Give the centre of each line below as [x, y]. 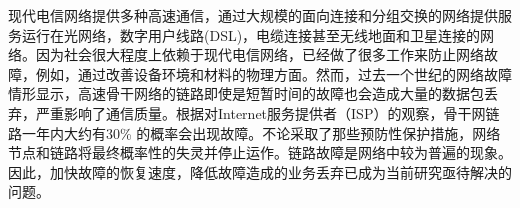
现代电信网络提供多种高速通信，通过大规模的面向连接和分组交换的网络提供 [253, 15]
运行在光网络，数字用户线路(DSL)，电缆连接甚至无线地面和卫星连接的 [251, 34]
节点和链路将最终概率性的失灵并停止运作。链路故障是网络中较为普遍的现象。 [260, 152]
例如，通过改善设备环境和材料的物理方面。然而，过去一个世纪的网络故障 [273, 73]
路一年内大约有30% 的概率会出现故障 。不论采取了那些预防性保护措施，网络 [254, 132]
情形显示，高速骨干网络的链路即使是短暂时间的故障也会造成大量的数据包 [246, 93]
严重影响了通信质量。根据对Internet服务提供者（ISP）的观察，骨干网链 [267, 112]
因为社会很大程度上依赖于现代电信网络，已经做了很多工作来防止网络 [259, 54]
